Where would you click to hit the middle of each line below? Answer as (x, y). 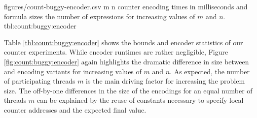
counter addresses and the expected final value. (75, 109)
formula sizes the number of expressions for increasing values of (100, 16)
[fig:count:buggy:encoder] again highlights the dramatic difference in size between (127, 61)
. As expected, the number (210, 71)
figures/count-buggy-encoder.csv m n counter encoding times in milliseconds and (126, 6)
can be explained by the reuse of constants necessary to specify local (140, 100)
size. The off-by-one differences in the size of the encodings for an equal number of (128, 90)
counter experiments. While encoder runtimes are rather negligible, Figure (116, 52)
